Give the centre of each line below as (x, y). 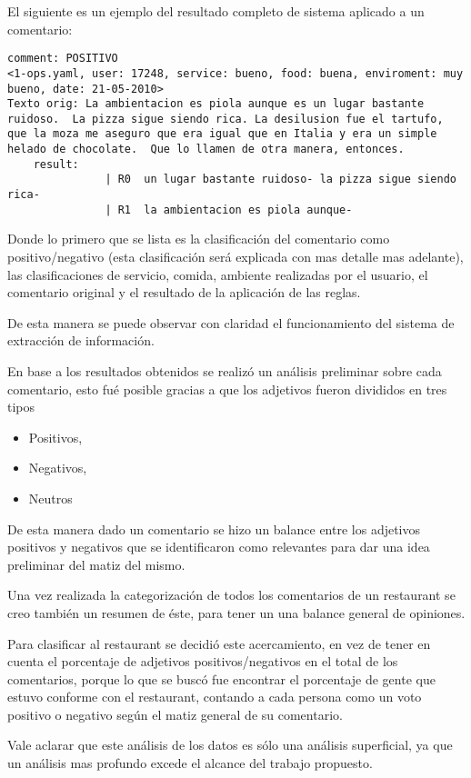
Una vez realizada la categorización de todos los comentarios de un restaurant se (231, 595)
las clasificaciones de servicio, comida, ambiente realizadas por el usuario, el (218, 274)
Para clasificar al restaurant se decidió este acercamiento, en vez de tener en (219, 643)
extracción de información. (81, 340)
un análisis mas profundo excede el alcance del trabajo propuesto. (190, 763)
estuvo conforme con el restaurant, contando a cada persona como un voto (215, 697)
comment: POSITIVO (63, 59)
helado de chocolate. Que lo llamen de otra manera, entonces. (206, 150)
